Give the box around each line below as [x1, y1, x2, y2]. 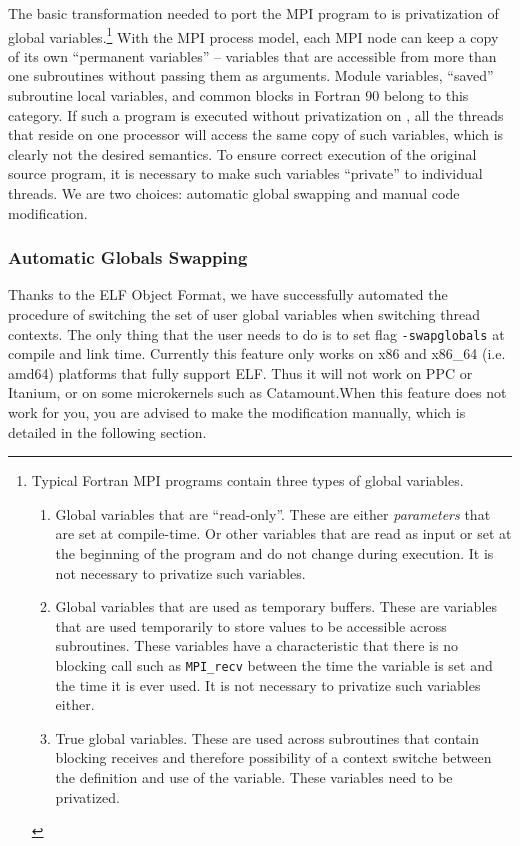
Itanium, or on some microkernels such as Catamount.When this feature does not [8, 382, 507, 403]
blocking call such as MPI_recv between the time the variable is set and [55, 654, 493, 675]
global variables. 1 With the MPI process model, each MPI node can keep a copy [8, 23, 499, 47]
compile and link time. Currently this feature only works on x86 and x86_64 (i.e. [8, 343, 506, 364]
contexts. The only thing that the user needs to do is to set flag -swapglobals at [8, 323, 505, 344]
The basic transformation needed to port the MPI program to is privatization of [8, 3, 499, 23]
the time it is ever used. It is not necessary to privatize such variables [55, 674, 481, 695]
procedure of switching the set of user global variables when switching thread [8, 304, 480, 324]
